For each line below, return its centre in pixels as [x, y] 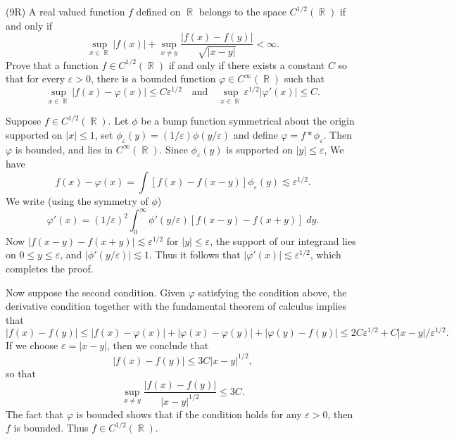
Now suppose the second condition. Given [96, 292]
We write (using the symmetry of [77, 200]
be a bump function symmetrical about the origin [248, 121]
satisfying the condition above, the [272, 292]
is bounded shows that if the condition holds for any [189, 414]
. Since [174, 149]
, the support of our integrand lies [283, 240]
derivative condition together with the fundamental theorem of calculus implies [176, 306]
